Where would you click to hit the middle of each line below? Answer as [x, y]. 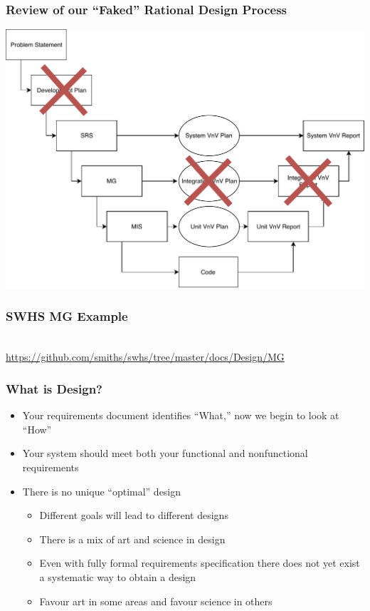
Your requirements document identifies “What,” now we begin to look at [181, 415]
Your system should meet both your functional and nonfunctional [165, 453]
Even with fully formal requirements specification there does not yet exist [200, 563]
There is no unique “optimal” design [102, 491]
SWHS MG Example [67, 316]
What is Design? [54, 388]
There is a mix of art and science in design [132, 539]
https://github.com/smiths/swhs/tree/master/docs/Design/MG [145, 357]
